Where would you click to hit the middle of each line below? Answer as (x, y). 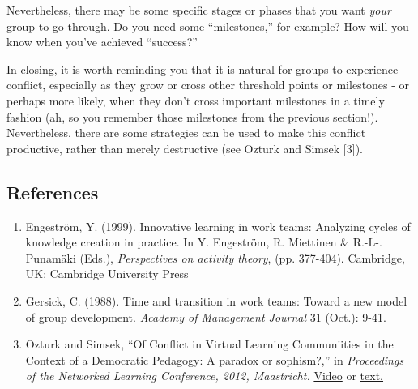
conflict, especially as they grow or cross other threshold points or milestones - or (208, 85)
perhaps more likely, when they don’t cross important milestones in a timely (196, 100)
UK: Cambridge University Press (107, 274)
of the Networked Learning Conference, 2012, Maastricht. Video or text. (205, 376)
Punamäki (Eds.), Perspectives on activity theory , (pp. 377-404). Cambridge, (215, 257)
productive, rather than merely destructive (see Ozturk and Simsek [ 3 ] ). (185, 148)
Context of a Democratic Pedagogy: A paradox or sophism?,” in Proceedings (215, 359)
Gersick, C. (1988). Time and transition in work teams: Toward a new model (216, 300)
